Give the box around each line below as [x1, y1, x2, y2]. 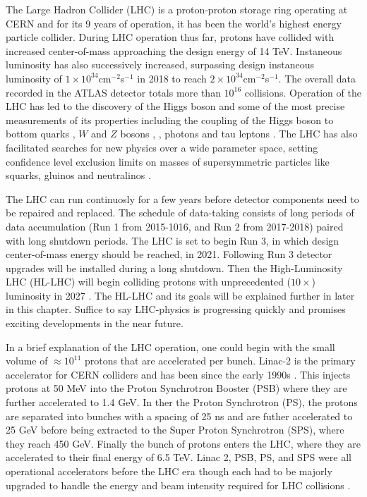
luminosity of [6, 70, 62, 85]
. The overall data [278, 70, 356, 85]
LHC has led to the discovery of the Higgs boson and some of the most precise [6, 99, 345, 113]
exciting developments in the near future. [6, 316, 183, 331]
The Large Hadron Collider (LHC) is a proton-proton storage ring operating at [6, 2, 348, 16]
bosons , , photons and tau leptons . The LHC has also [120, 126, 358, 141]
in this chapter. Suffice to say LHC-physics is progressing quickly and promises [6, 302, 346, 317]
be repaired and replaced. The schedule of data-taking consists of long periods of [6, 205, 354, 220]
